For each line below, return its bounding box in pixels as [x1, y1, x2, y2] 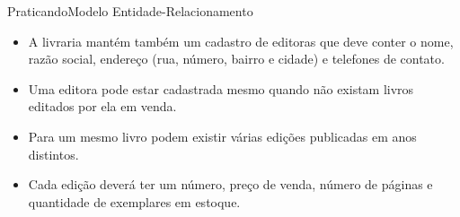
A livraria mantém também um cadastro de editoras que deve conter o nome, [28, 31, 454, 50]
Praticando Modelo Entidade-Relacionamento [7, 2, 253, 20]
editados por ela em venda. [28, 97, 177, 116]
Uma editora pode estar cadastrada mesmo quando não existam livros [28, 79, 414, 98]
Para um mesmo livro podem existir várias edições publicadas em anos [28, 126, 417, 145]
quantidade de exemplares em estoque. [28, 192, 241, 211]
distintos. [28, 144, 79, 163]
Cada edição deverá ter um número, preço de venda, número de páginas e [28, 175, 433, 194]
